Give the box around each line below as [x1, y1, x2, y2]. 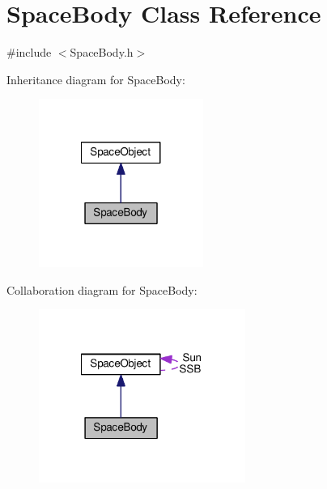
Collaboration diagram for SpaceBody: [6, 281, 197, 298]
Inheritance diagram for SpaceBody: [6, 70, 185, 87]
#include [6, 44, 52, 61]
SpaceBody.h [70, 44, 134, 61]
